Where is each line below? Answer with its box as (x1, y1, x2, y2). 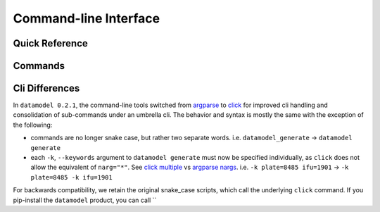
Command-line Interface (13, 11, 160, 26)
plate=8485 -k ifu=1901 (30, 173, 113, 181)
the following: (13, 120, 53, 129)
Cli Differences (13, 82, 80, 94)
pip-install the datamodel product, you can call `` (13, 196, 157, 204)
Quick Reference (13, 37, 88, 49)
